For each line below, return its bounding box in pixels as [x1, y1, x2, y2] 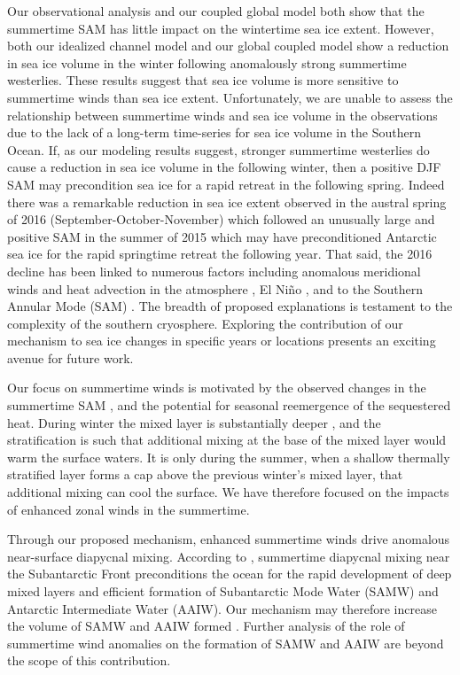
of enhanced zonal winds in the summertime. [7, 500, 250, 518]
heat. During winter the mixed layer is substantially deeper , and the [7, 413, 381, 431]
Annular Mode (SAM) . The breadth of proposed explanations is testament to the [7, 297, 453, 315]
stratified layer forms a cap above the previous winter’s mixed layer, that [7, 465, 403, 484]
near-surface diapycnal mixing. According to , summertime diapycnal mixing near [7, 547, 450, 565]
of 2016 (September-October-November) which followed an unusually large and [7, 210, 435, 229]
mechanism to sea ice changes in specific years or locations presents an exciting [7, 331, 436, 350]
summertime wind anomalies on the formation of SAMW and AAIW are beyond [7, 633, 444, 652]
